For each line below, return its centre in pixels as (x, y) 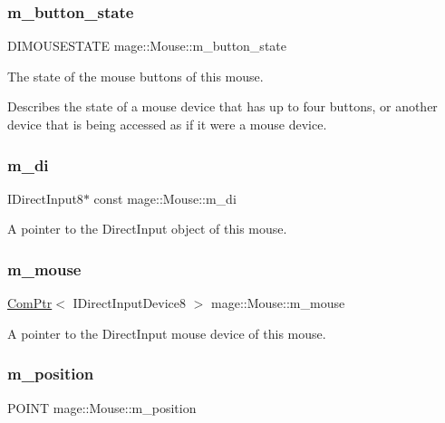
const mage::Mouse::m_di (165, 198)
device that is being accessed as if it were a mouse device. (167, 124)
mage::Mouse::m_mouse (278, 303)
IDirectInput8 (45, 198)
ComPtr (30, 303)
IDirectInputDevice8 (130, 303)
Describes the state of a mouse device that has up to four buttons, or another (222, 106)
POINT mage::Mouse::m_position (102, 407)
